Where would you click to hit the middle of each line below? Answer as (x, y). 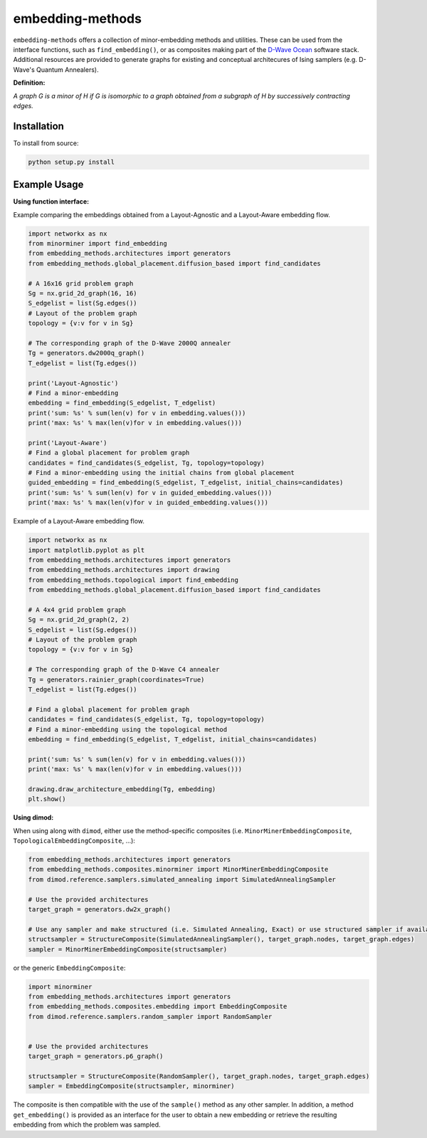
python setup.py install (72, 162)
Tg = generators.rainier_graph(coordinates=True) (116, 679)
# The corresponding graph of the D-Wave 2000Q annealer (130, 343)
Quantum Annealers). (67, 69)
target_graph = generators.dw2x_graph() (99, 909)
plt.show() (47, 799)
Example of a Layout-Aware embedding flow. (79, 521)
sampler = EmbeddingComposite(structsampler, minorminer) (131, 1086)
